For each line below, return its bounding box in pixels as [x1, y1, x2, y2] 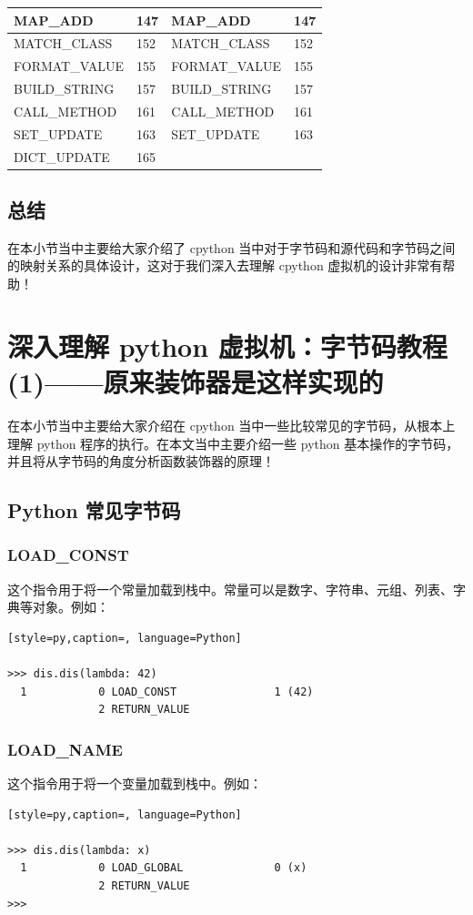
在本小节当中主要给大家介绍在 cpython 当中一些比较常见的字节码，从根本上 [7, 415, 456, 434]
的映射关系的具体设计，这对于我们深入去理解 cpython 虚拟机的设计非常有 [7, 256, 443, 275]
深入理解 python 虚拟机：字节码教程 [7, 327, 448, 364]
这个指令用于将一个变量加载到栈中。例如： [7, 774, 262, 793]
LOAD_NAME [7, 737, 123, 760]
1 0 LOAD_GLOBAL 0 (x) [20, 861, 307, 875]
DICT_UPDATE [14, 147, 110, 166]
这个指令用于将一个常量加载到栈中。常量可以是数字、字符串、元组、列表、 [7, 579, 453, 598]
